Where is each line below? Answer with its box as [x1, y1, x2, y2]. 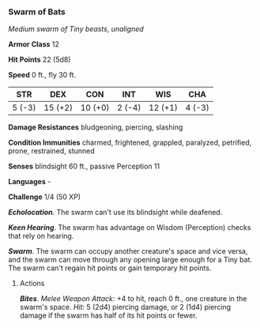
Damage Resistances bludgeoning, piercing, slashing [8, 123, 183, 132]
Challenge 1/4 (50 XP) [8, 192, 81, 202]
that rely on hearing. [8, 232, 74, 241]
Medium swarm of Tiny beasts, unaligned [8, 25, 144, 34]
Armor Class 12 [8, 40, 59, 49]
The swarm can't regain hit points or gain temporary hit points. [8, 263, 212, 273]
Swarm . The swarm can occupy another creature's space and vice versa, [8, 247, 248, 256]
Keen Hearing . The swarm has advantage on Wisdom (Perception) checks [8, 223, 251, 232]
